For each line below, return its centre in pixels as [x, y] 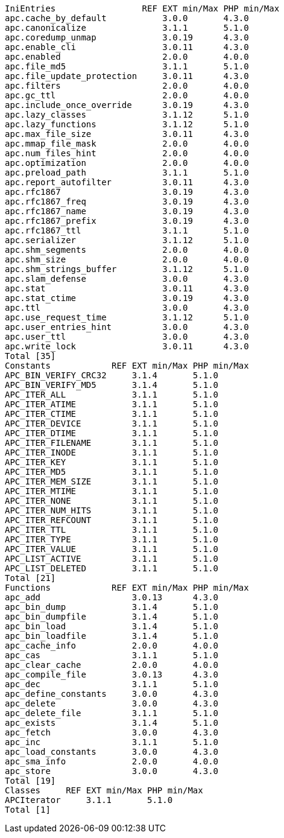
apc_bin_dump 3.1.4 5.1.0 [112, 607]
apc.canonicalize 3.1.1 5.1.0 [127, 28]
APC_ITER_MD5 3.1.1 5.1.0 [112, 472]
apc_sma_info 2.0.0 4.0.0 [112, 761]
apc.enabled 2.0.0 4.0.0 [127, 57]
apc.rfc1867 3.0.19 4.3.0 [127, 192]
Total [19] [30, 781]
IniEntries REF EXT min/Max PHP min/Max [142, 8]
